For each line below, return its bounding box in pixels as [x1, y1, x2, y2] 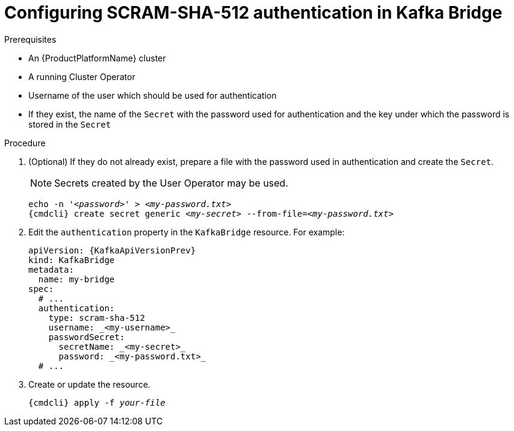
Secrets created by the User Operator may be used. [54, 176, 288, 189]
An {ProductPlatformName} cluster [28, 52, 166, 63]
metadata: [28, 264, 74, 274]
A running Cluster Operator [28, 71, 135, 82]
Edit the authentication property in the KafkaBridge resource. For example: [28, 226, 345, 237]
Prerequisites [4, 34, 57, 45]
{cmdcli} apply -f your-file [28, 397, 166, 408]
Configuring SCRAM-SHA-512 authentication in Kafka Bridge [4, 2, 503, 23]
